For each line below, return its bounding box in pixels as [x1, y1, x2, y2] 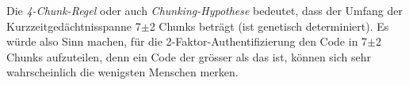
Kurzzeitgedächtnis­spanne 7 [6, 17, 141, 34]
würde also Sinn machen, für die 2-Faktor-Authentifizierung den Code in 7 [6, 33, 368, 50]
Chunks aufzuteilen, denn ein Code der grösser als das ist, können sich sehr [6, 48, 372, 65]
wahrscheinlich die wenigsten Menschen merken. [6, 64, 239, 80]
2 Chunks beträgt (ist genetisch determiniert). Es [149, 17, 389, 34]
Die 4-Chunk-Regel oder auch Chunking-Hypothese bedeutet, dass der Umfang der [6, 2, 403, 18]
